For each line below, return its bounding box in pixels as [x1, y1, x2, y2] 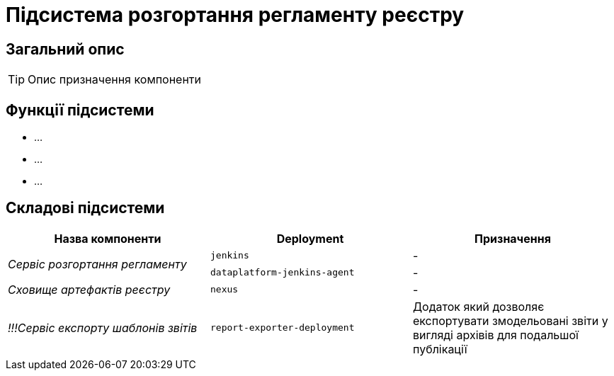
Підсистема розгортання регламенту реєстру [6, 3, 465, 27]
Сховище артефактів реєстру [8, 282, 171, 297]
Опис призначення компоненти [28, 72, 202, 87]
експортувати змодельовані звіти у [412, 313, 608, 328]
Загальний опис [6, 40, 125, 58]
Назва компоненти [54, 231, 161, 246]
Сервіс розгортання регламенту [8, 256, 187, 271]
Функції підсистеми [6, 101, 154, 119]
